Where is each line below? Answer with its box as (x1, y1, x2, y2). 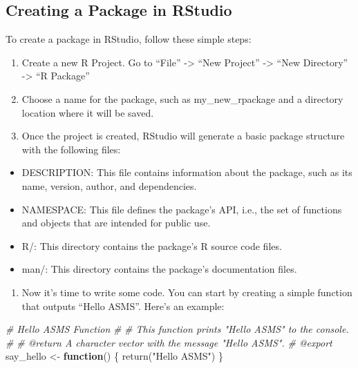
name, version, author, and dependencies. (21, 178, 197, 193)
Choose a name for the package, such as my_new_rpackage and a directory (21, 91, 343, 106)
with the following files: (21, 142, 121, 156)
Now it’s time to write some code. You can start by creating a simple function (21, 284, 352, 299)
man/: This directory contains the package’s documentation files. (21, 262, 297, 276)
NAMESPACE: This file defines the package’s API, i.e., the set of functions (21, 202, 342, 216)
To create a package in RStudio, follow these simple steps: (6, 32, 252, 46)
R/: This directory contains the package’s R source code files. (21, 238, 282, 253)
